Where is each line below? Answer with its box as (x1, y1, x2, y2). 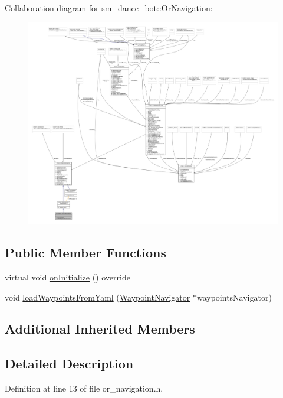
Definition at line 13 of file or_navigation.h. (5, 382, 163, 394)
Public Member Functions (5, 243, 166, 262)
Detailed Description (5, 354, 134, 373)
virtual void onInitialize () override (5, 270, 130, 283)
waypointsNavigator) (196, 291, 272, 303)
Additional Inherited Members (5, 319, 195, 338)
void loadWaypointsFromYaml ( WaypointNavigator (5, 291, 190, 303)
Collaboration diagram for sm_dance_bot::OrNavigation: (5, 2, 213, 14)
